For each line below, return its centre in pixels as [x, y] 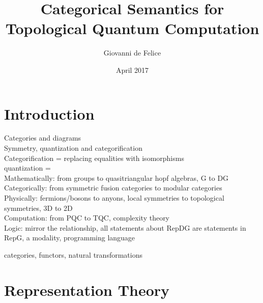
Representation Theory [87, 290]
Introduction [49, 113]
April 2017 [132, 70]
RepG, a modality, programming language [70, 238]
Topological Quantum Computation [132, 28]
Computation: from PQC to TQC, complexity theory [87, 218]
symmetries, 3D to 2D [38, 208]
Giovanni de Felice [132, 53]
